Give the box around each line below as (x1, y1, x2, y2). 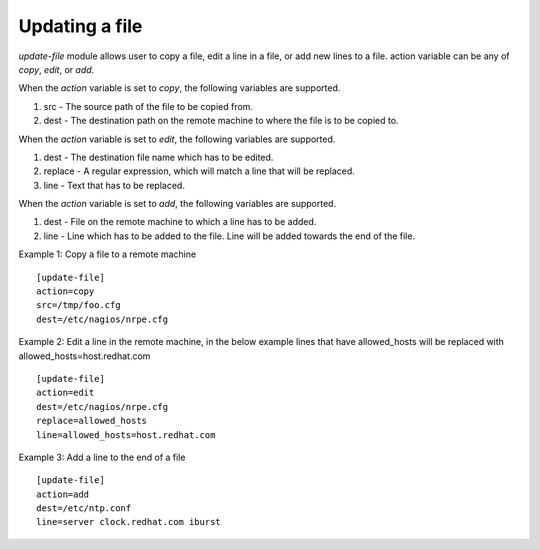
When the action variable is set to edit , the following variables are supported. (18, 133, 336, 145)
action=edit (36, 387, 95, 399)
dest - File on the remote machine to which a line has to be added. (43, 216, 317, 228)
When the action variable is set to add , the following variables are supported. (18, 198, 337, 210)
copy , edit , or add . (18, 63, 95, 75)
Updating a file (18, 15, 143, 37)
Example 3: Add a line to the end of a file (18, 451, 186, 463)
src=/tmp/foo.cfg (36, 300, 121, 311)
